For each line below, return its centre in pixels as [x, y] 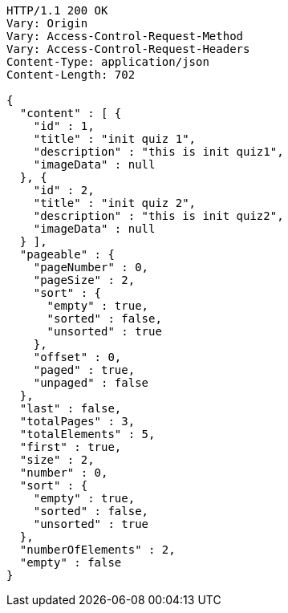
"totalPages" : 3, [77, 421]
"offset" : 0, [77, 357]
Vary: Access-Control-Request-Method [125, 36]
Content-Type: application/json [108, 62]
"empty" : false [71, 562]
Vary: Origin [47, 23]
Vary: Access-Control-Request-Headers [128, 49]
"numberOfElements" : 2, [97, 550]
